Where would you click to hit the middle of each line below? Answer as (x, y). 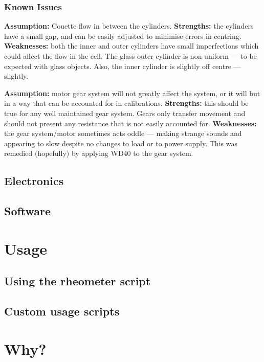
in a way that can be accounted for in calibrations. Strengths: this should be (126, 103)
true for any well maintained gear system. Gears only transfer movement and (125, 113)
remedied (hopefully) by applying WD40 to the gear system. (99, 153)
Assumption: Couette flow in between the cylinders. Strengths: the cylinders (129, 26)
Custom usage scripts (62, 311)
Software (28, 211)
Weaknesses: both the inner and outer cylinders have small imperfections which (131, 46)
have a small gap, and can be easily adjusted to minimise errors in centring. (123, 36)
